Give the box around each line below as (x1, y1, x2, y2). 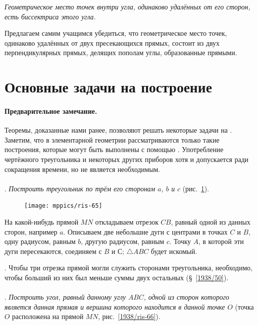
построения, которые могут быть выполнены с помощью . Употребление (4, 144, 223, 155)
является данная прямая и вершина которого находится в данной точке (4, 301, 225, 312)
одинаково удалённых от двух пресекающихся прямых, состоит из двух (4, 37, 220, 48)
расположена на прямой (12, 311, 84, 322)
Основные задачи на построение (4, 77, 212, 97)
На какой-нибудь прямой (4, 216, 79, 227)
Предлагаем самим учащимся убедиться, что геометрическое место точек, (4, 28, 227, 38)
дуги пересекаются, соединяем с (4, 245, 102, 256)
